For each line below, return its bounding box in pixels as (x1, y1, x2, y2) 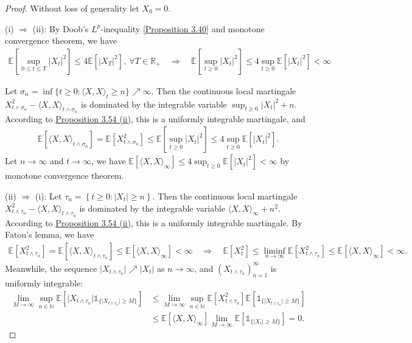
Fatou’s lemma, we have (5, 228, 94, 241)
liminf (264, 247, 285, 256)
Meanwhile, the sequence (5, 262, 97, 274)
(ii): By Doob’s (32, 22, 89, 35)
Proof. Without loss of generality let (5, 2, 139, 14)
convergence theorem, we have (5, 34, 117, 47)
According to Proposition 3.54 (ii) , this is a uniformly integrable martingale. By (5, 216, 302, 229)
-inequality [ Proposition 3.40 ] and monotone (100, 22, 265, 35)
